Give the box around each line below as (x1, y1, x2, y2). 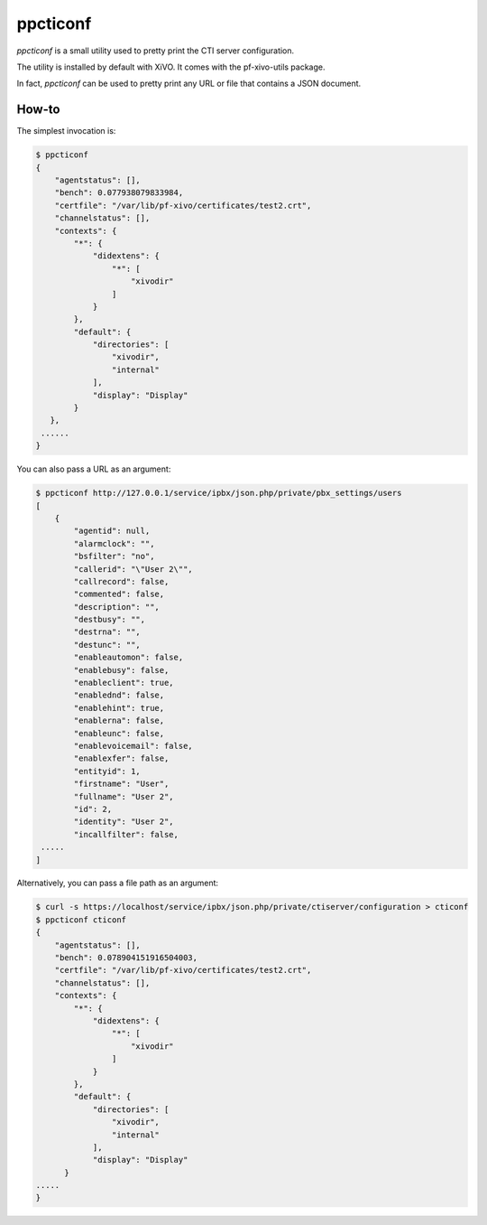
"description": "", (73, 602, 160, 612)
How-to (16, 102, 60, 117)
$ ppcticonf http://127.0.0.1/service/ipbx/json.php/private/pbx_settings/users (35, 488, 402, 499)
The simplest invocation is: (16, 126, 116, 136)
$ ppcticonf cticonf (35, 914, 126, 925)
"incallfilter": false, (73, 829, 179, 839)
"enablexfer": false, (73, 753, 170, 763)
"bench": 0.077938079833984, (54, 188, 184, 198)
